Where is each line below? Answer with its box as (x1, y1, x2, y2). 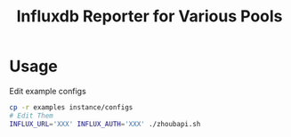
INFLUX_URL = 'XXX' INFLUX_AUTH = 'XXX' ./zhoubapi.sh (9, 119, 201, 128)
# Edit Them (9, 111, 53, 120)
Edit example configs (9, 85, 86, 96)
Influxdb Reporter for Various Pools (16, 6, 283, 27)
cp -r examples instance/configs (9, 102, 133, 112)
